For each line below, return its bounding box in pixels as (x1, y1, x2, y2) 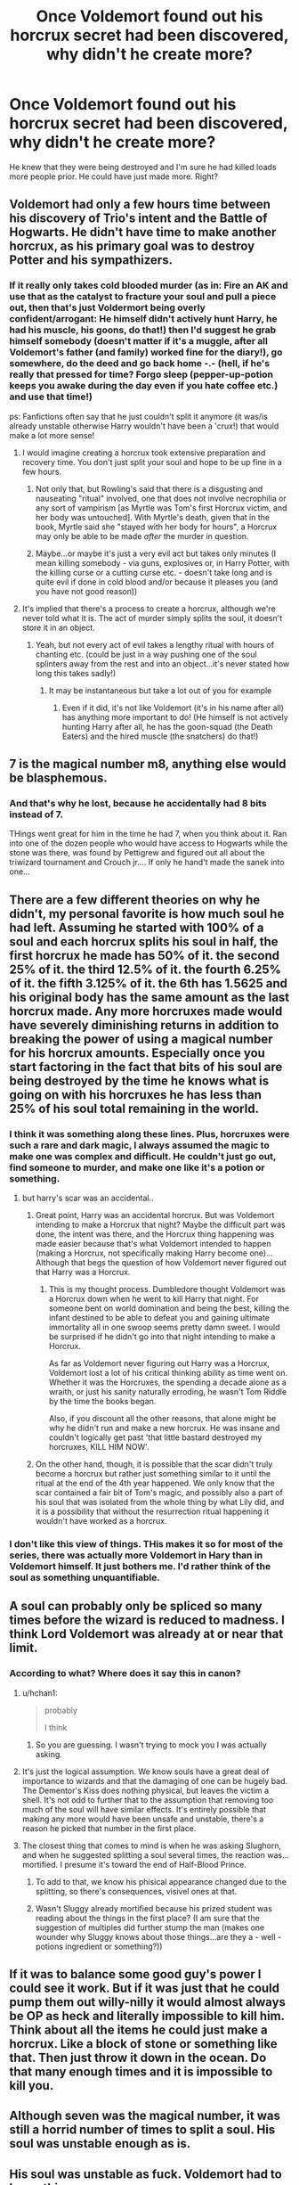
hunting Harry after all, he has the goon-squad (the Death (61, 721, 273, 732)
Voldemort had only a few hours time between (9, 197, 271, 212)
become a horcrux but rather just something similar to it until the (35, 1469, 271, 1478)
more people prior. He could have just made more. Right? (9, 171, 219, 182)
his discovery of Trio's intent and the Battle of (9, 211, 268, 226)
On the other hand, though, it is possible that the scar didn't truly (35, 1459, 273, 1469)
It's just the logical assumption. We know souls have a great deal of (21, 1766, 270, 1777)
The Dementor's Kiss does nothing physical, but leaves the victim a (21, 1785, 270, 1796)
